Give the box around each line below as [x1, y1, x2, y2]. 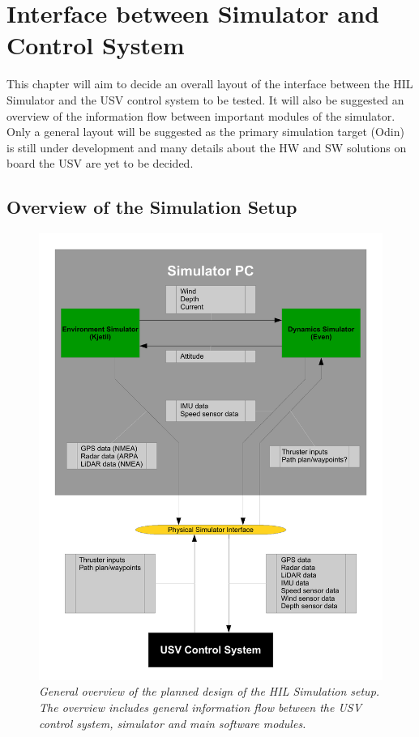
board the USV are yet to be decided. [6, 155, 194, 172]
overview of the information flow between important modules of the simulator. [6, 107, 395, 124]
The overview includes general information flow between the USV [39, 698, 362, 715]
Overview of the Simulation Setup [6, 194, 297, 219]
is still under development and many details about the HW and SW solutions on [6, 138, 407, 155]
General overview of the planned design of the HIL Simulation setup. [39, 683, 380, 700]
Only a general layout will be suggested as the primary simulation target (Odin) [6, 123, 404, 140]
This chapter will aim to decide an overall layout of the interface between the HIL [6, 75, 413, 92]
